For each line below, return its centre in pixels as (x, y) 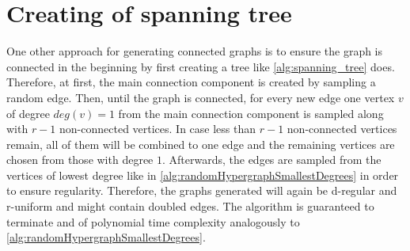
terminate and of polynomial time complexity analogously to (153, 221)
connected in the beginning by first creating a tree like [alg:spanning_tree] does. (201, 66)
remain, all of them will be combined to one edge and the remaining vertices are (201, 144)
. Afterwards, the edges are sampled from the (271, 160)
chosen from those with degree (80, 160)
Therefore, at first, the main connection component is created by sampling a (191, 82)
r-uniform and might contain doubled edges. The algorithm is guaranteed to (190, 206)
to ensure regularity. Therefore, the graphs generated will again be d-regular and (202, 190)
